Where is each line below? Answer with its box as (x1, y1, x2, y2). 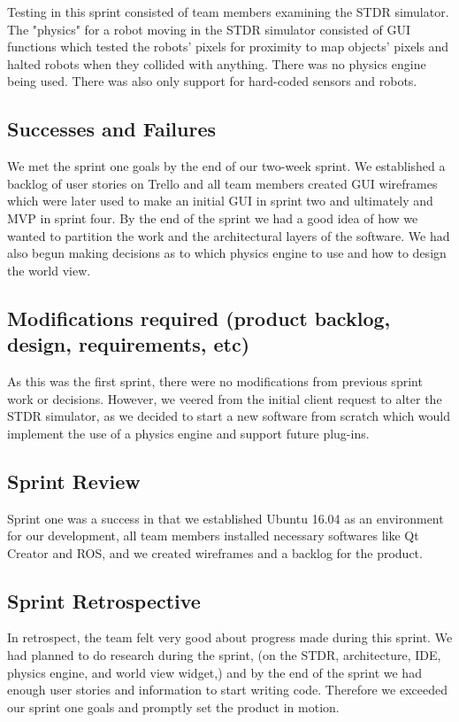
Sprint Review (7, 467, 141, 494)
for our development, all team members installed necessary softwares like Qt (7, 526, 419, 545)
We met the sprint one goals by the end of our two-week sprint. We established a (7, 157, 446, 175)
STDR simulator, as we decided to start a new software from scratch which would (7, 407, 451, 425)
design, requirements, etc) (7, 330, 250, 358)
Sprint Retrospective (7, 586, 201, 614)
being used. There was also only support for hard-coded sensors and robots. (7, 72, 417, 90)
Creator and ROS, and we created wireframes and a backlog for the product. (7, 543, 423, 562)
